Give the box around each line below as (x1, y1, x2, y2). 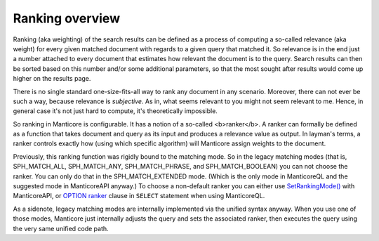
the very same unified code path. (13, 224, 109, 233)
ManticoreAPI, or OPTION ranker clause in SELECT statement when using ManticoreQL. (13, 192, 265, 200)
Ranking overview (13, 11, 121, 26)
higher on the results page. (13, 74, 91, 83)
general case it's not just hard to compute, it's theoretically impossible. (13, 107, 218, 115)
